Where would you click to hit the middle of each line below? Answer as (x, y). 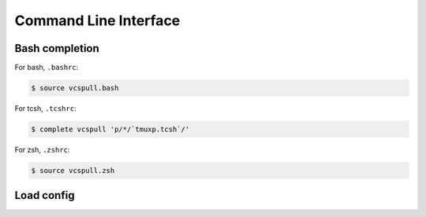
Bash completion (57, 48)
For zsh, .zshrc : (42, 150)
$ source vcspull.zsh (73, 170)
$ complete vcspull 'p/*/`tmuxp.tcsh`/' (110, 129)
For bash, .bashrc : (47, 68)
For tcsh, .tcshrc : (45, 108)
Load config (45, 195)
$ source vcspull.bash (75, 88)
